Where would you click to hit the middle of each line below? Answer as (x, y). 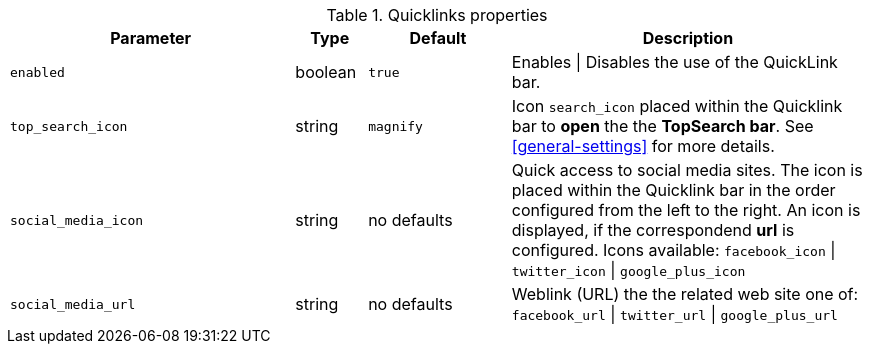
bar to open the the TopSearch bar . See (662, 126)
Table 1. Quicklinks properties (437, 15)
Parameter (151, 38)
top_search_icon (69, 126)
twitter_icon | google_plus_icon (628, 270)
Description (688, 38)
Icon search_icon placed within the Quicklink (677, 106)
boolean (326, 72)
